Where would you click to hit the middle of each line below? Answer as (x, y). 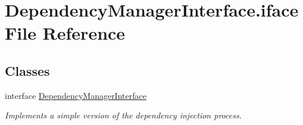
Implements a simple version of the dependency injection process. (123, 115)
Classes (27, 70)
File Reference (65, 33)
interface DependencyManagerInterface (76, 95)
